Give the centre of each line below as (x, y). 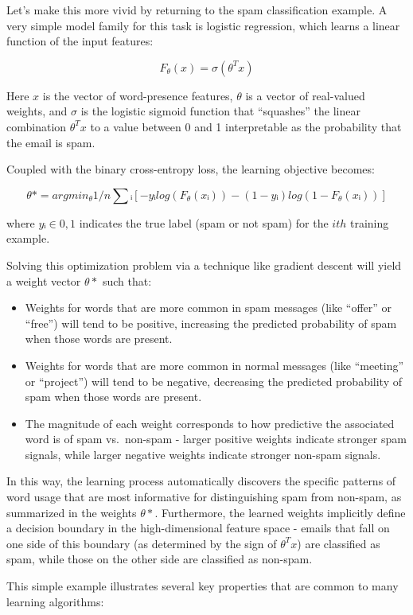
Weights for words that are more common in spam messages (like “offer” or (208, 307)
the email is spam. (51, 142)
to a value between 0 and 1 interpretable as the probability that (246, 126)
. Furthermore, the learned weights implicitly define (280, 512)
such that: (127, 280)
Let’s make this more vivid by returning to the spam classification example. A (197, 10)
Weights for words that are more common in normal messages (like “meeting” (214, 365)
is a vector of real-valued (305, 95)
